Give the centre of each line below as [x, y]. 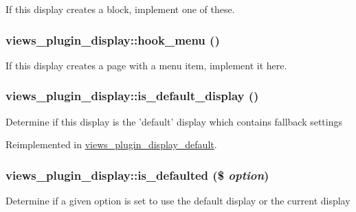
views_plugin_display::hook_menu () [113, 39]
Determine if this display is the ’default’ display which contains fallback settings [174, 121]
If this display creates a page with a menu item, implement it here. [146, 65]
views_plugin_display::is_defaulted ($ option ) [137, 175]
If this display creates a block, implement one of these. [120, 9]
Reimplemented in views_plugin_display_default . [111, 144]
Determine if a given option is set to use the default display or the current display [178, 201]
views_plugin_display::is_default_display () [132, 96]
